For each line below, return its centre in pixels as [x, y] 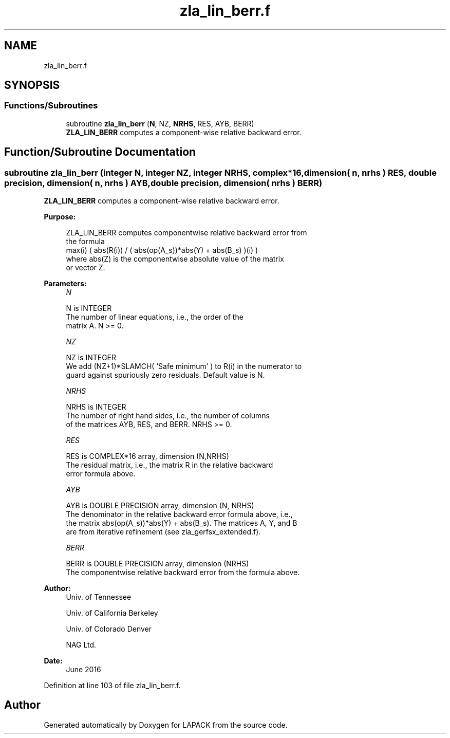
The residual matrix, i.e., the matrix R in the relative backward [170, 465]
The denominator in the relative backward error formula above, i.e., [179, 514]
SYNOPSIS [32, 85]
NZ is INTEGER [91, 358]
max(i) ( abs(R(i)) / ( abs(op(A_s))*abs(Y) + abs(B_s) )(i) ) [162, 250]
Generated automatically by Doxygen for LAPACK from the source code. [166, 725]
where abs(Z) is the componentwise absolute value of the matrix [175, 259]
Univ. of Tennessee [99, 597]
